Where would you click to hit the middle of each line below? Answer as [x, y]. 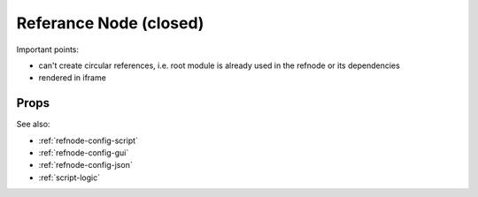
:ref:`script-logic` [69, 178]
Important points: [48, 49]
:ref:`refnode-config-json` [85, 165]
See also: [33, 125]
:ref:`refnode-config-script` [89, 140]
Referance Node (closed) [110, 23]
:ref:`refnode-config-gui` [84, 153]
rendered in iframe [72, 78]
